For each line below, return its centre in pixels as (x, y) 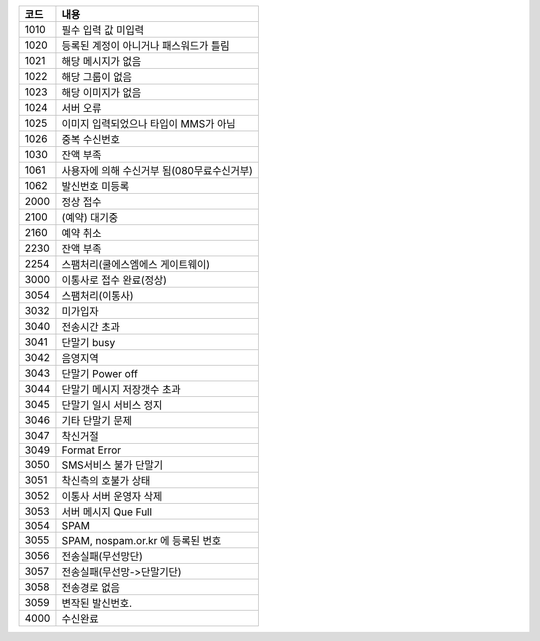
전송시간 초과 (90, 327)
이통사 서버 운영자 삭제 (112, 496)
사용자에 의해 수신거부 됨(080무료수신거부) (157, 170)
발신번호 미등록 (95, 186)
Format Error (91, 450)
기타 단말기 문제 (96, 420)
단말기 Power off (100, 373)
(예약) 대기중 (90, 217)
